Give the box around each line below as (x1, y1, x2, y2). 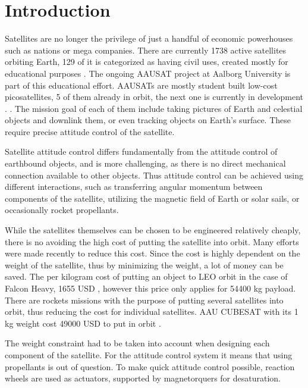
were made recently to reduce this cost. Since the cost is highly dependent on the (5, 247, 300, 259)
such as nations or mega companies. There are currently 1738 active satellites (5, 43, 287, 56)
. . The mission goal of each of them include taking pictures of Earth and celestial (5, 102, 303, 114)
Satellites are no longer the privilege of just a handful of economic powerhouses (5, 32, 293, 45)
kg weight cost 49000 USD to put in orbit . (5, 317, 161, 329)
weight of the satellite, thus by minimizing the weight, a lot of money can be (5, 258, 284, 271)
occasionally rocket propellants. (5, 204, 119, 216)
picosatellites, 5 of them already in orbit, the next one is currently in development (5, 90, 304, 103)
